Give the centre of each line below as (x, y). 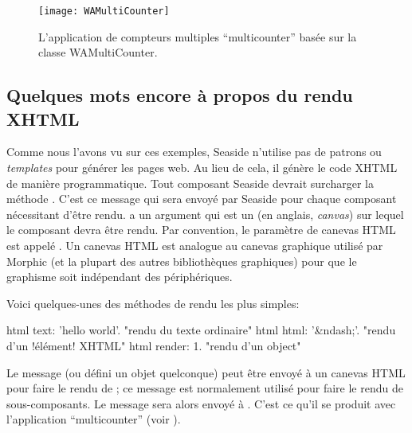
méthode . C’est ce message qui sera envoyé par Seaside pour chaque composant (202, 199)
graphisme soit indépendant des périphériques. (120, 277)
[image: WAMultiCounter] (104, 11)
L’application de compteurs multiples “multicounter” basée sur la (198, 36)
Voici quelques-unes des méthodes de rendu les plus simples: (153, 303)
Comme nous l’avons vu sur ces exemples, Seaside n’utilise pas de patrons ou (194, 152)
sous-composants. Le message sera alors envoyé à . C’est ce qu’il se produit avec (201, 403)
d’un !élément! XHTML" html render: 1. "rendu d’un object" (154, 345)
